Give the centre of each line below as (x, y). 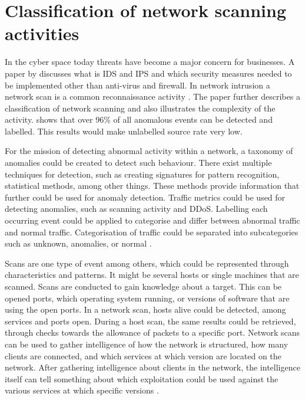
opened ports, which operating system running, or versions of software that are (147, 298)
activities (42, 33)
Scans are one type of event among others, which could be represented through (147, 263)
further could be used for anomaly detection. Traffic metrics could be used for (145, 197)
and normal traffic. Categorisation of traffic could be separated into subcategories (152, 232)
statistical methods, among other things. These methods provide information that (152, 186)
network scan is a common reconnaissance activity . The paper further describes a (152, 96)
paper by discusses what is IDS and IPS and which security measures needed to (148, 73)
